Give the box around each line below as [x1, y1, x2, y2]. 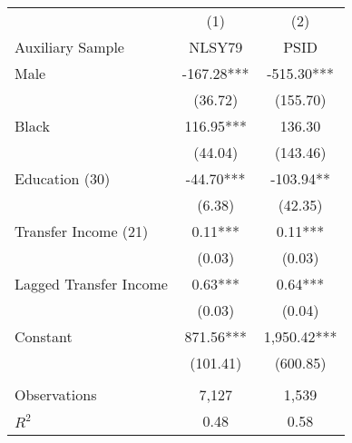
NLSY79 [189, 36, 243, 57]
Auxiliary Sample [15, 36, 124, 57]
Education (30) [15, 168, 111, 189]
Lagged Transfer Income [15, 273, 168, 294]
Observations [15, 384, 97, 405]
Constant [15, 326, 73, 347]
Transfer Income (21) [15, 221, 149, 241]
